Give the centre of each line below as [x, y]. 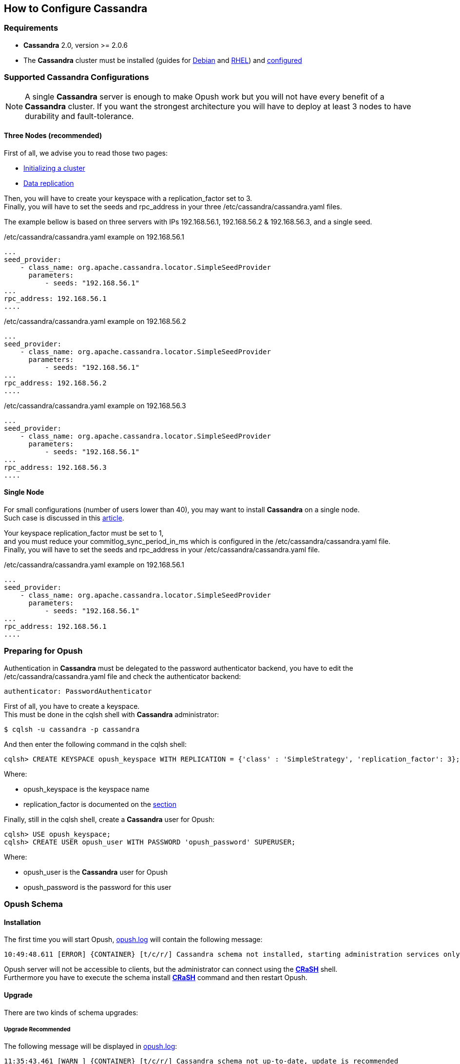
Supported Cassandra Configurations [77, 77]
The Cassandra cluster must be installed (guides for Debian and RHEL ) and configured [163, 60]
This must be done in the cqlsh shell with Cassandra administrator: [112, 714]
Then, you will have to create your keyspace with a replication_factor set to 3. [128, 198]
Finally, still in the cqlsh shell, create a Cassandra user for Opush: [109, 819]
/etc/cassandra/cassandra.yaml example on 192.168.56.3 [95, 405]
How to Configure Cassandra [76, 9]
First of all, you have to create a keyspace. [72, 706]
